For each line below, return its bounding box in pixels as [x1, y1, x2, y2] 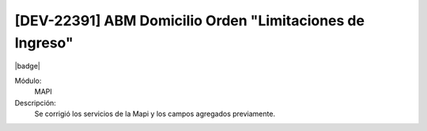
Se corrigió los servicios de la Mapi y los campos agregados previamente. [34, 109, 276, 118]
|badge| [14, 62, 41, 71]
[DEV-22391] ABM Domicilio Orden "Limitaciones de [14, 12, 365, 29]
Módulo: [14, 76, 42, 85]
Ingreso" [14, 34, 74, 51]
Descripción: [14, 98, 57, 107]
